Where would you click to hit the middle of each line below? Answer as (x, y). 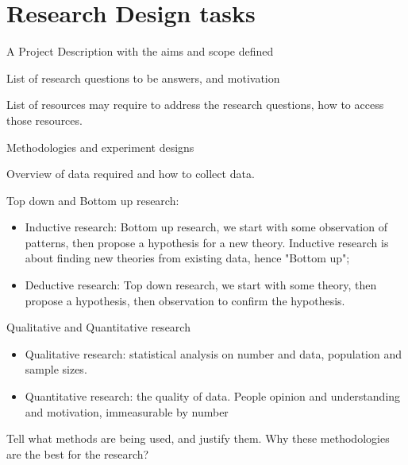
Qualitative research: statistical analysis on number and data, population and (214, 353)
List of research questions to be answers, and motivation (143, 77)
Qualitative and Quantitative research (98, 327)
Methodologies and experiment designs (100, 147)
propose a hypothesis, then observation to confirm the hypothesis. (185, 300)
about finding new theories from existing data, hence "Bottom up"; (187, 258)
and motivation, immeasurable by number (127, 411)
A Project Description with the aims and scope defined (140, 51)
